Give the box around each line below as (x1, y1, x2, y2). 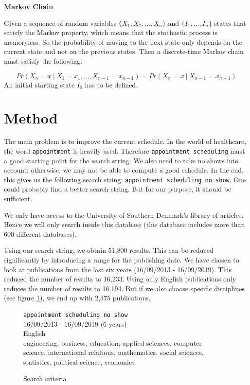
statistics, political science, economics (23, 356, 135, 367)
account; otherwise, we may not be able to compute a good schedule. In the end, (4, 165, 244, 175)
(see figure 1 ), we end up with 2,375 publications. (4, 293, 151, 303)
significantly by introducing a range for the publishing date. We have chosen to (4, 254, 239, 264)
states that (214, 17, 246, 28)
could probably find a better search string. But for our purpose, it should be (4, 184, 232, 194)
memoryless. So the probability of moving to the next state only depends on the (4, 36, 242, 47)
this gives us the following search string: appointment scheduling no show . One (4, 174, 246, 184)
